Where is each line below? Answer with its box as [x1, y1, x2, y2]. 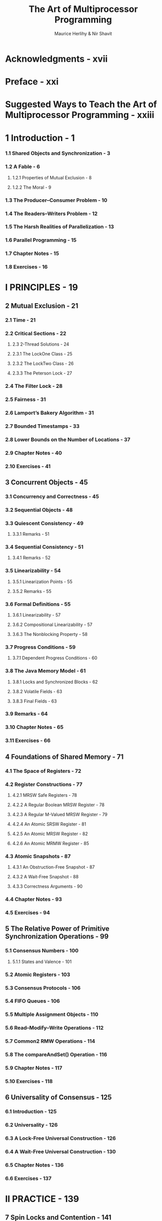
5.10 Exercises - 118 [5, 1078, 53, 1085]
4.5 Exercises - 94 [5, 909, 51, 916]
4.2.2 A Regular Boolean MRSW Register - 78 [12, 802, 105, 808]
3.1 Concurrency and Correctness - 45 [5, 493, 99, 500]
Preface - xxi [5, 76, 58, 88]
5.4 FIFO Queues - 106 [5, 997, 60, 1004]
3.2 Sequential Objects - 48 [5, 506, 73, 513]
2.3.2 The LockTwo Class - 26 [12, 361, 74, 366]
